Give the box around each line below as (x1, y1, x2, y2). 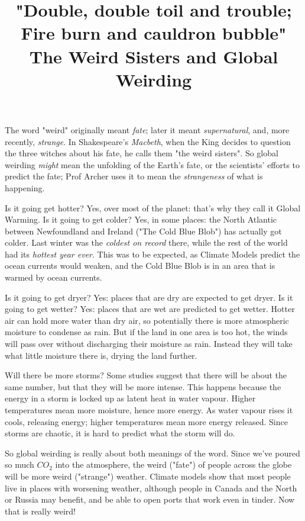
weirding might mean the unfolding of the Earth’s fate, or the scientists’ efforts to (5, 158, 300, 171)
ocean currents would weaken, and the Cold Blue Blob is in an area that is (5, 259, 275, 272)
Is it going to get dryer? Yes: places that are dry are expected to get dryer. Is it (5, 291, 293, 303)
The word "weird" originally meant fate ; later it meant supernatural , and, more (5, 123, 290, 136)
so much (5, 458, 34, 471)
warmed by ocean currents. (5, 271, 102, 284)
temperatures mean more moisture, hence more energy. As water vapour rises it (5, 404, 293, 416)
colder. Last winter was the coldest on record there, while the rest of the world (5, 236, 288, 249)
